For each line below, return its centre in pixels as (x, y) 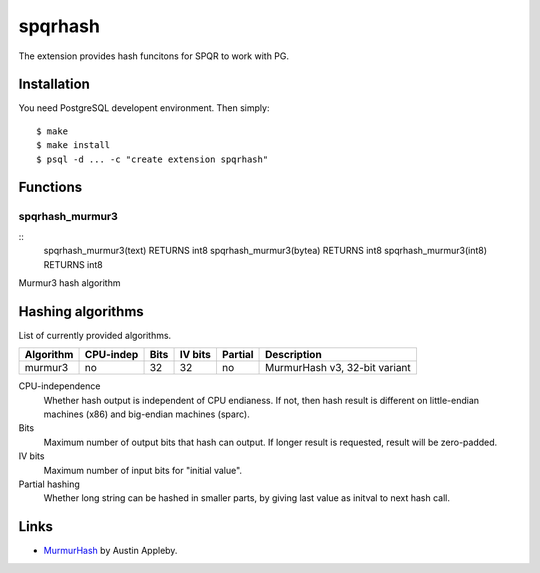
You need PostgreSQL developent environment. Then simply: (144, 108)
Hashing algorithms (81, 311)
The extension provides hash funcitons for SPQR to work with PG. (154, 56)
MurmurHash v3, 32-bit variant (338, 368)
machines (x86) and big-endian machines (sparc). (146, 414)
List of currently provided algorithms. (95, 335)
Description (293, 355)
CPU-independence (59, 386)
